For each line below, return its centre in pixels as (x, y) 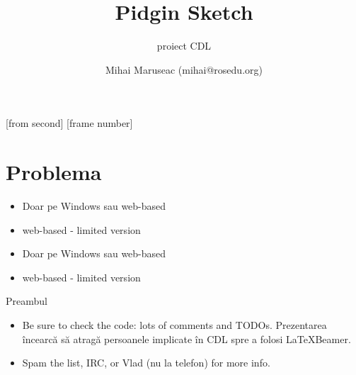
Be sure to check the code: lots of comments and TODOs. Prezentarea (174, 325)
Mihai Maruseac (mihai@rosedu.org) (184, 69)
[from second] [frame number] (69, 123)
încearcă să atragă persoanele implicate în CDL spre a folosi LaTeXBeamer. (186, 338)
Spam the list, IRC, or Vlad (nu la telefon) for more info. (146, 363)
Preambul (27, 301)
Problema (54, 172)
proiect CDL (184, 46)
